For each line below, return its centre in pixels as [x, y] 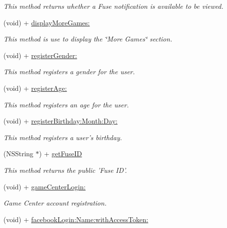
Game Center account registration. [55, 203]
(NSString [19, 154]
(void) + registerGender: [40, 55]
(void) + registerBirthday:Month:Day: [61, 121]
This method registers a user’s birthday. [63, 137]
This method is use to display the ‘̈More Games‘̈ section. [88, 39]
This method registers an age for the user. [66, 104]
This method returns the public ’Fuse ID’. [65, 170]
